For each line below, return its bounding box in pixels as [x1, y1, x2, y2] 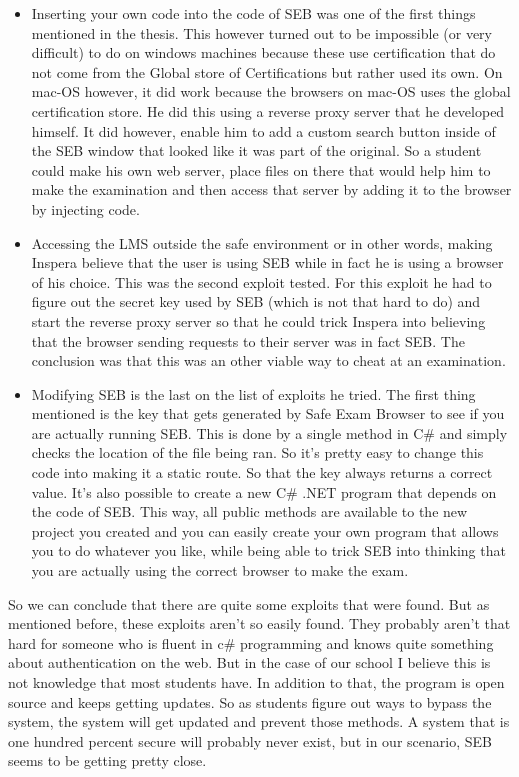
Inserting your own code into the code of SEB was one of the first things [31, 3, 476, 23]
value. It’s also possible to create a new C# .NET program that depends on [31, 481, 497, 502]
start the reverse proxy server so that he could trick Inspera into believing [31, 310, 486, 331]
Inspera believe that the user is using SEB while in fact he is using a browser [31, 252, 504, 273]
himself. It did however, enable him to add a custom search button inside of [31, 120, 496, 141]
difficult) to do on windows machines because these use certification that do [31, 42, 496, 63]
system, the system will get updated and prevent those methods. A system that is [8, 711, 510, 732]
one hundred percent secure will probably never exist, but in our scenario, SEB [8, 730, 492, 751]
